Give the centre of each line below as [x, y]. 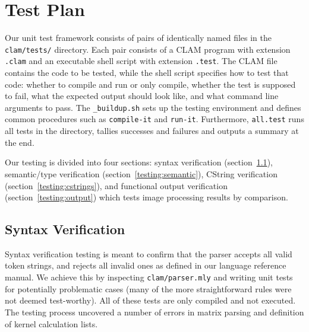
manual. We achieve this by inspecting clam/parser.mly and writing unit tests [149, 277]
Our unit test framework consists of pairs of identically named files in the [138, 38]
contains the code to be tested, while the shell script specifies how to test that [147, 73]
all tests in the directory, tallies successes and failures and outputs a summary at [152, 131]
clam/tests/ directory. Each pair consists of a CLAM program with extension [148, 49]
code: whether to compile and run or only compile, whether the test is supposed [150, 84]
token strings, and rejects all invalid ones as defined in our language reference [146, 265]
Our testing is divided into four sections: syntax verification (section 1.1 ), [139, 162]
